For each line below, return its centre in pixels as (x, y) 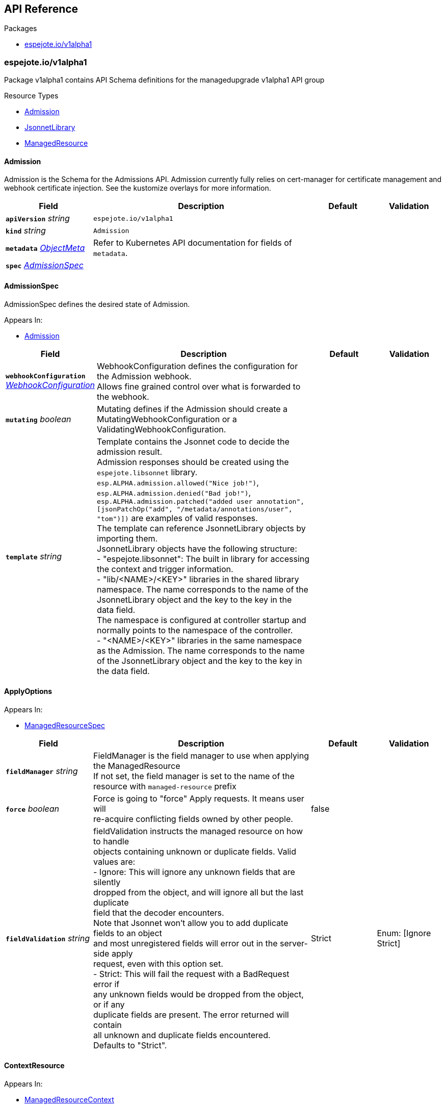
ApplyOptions (28, 691)
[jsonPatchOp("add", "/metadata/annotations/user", (195, 509)
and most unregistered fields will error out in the (186, 943)
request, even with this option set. (158, 963)
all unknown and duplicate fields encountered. (182, 1035)
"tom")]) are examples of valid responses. (177, 518)
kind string (26, 231)
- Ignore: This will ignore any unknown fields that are (194, 872)
